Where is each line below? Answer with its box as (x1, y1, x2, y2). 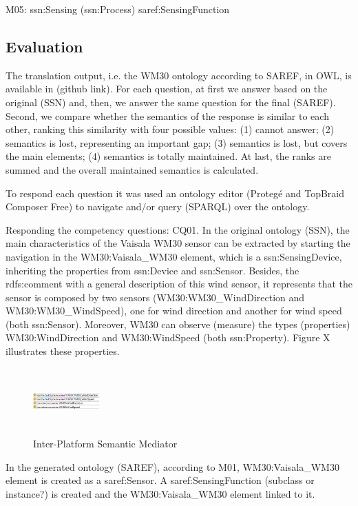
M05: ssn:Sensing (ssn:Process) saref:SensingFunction (6, 2, 230, 16)
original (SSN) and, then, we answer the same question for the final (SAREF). (6, 94, 336, 109)
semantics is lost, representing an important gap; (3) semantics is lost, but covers (6, 135, 348, 150)
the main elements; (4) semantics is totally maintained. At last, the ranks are (6, 149, 331, 163)
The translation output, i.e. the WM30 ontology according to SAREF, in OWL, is (6, 68, 352, 82)
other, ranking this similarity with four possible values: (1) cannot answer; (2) (6, 122, 335, 136)
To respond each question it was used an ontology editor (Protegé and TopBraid (6, 185, 345, 200)
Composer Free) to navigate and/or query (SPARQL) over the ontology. (6, 199, 310, 214)
